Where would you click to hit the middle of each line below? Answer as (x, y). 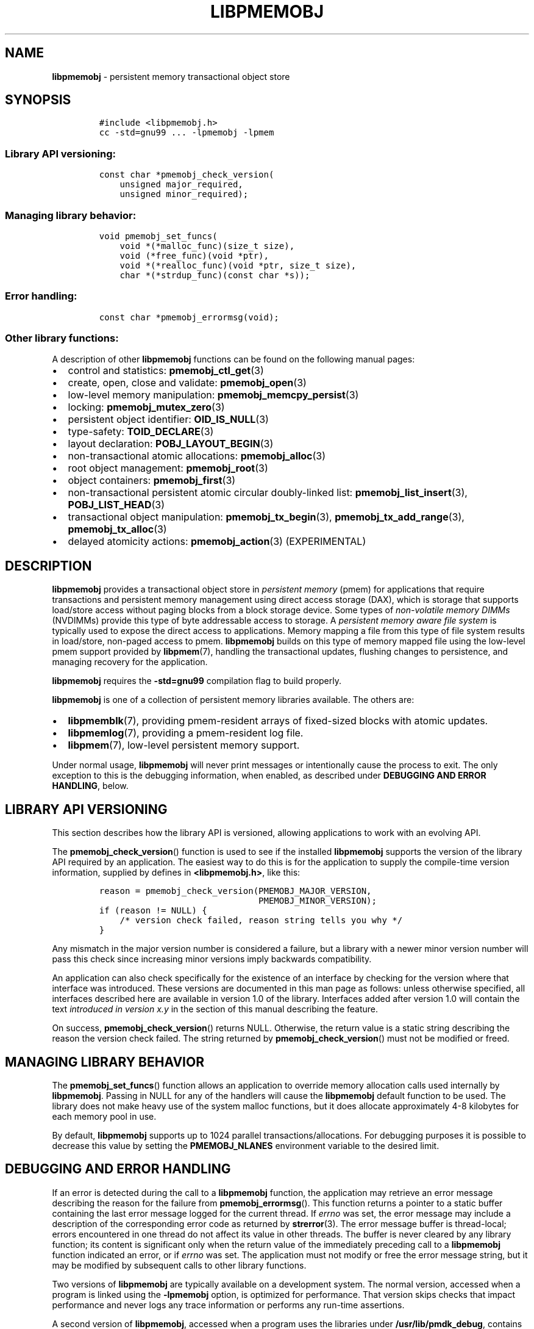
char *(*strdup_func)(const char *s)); (215, 275)
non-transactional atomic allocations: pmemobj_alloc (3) (197, 456)
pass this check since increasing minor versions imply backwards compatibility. (212, 959)
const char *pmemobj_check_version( (187, 175)
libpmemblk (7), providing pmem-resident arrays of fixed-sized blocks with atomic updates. (278, 721)
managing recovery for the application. (130, 662)
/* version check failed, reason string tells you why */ (261, 920)
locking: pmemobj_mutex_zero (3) (146, 407)
